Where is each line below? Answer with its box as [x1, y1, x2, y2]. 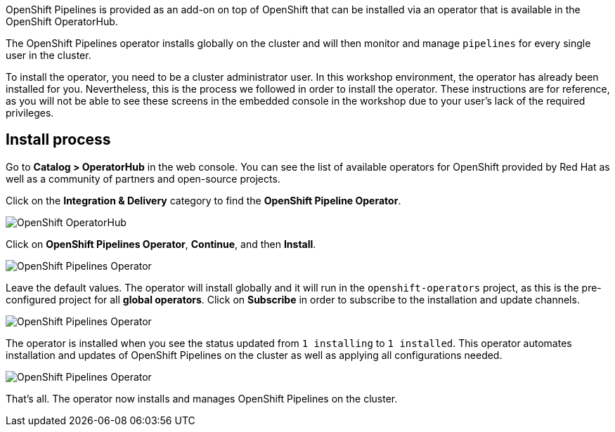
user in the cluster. [6, 49, 91, 61]
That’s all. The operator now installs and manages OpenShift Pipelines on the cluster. [6, 392, 398, 405]
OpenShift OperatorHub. [6, 15, 118, 27]
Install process [6, 131, 111, 149]
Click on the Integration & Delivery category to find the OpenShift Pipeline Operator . [6, 194, 401, 207]
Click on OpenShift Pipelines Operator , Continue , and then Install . [6, 237, 316, 250]
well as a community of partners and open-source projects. [6, 172, 280, 185]
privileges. [6, 107, 54, 119]
